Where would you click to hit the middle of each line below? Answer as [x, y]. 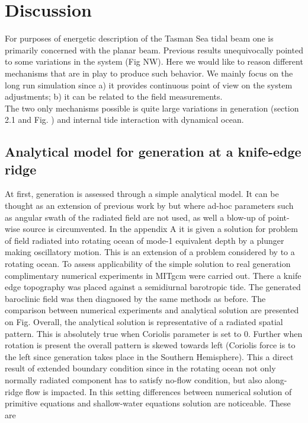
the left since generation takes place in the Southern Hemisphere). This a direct [149, 356]
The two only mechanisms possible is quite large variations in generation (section [152, 108]
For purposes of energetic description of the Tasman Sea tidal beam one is [139, 38]
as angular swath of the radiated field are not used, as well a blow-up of [135, 217]
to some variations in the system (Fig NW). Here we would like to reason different [154, 61]
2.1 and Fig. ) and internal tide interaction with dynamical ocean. [124, 120]
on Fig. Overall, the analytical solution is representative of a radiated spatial [144, 322]
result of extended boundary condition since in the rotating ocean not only [140, 368]
